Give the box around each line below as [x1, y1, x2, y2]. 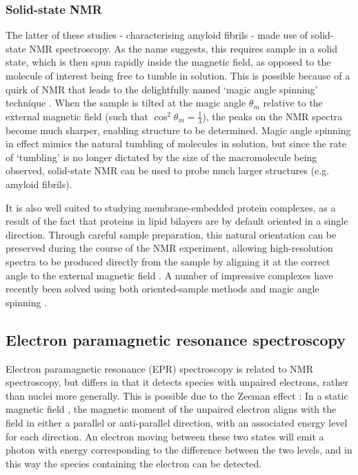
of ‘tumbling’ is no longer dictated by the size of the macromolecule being [6, 149, 317, 164]
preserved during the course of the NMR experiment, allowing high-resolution [6, 241, 333, 255]
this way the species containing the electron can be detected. [6, 456, 262, 470]
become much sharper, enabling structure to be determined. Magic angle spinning [6, 122, 351, 137]
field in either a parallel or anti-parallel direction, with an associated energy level [6, 415, 348, 429]
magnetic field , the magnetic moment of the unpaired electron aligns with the [6, 402, 337, 416]
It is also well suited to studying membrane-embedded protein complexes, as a [6, 200, 336, 214]
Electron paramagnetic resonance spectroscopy [6, 328, 346, 350]
